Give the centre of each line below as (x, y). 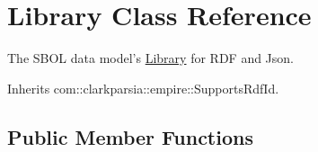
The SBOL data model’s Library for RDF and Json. (151, 58)
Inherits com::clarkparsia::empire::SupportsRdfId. (143, 88)
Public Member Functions (130, 136)
